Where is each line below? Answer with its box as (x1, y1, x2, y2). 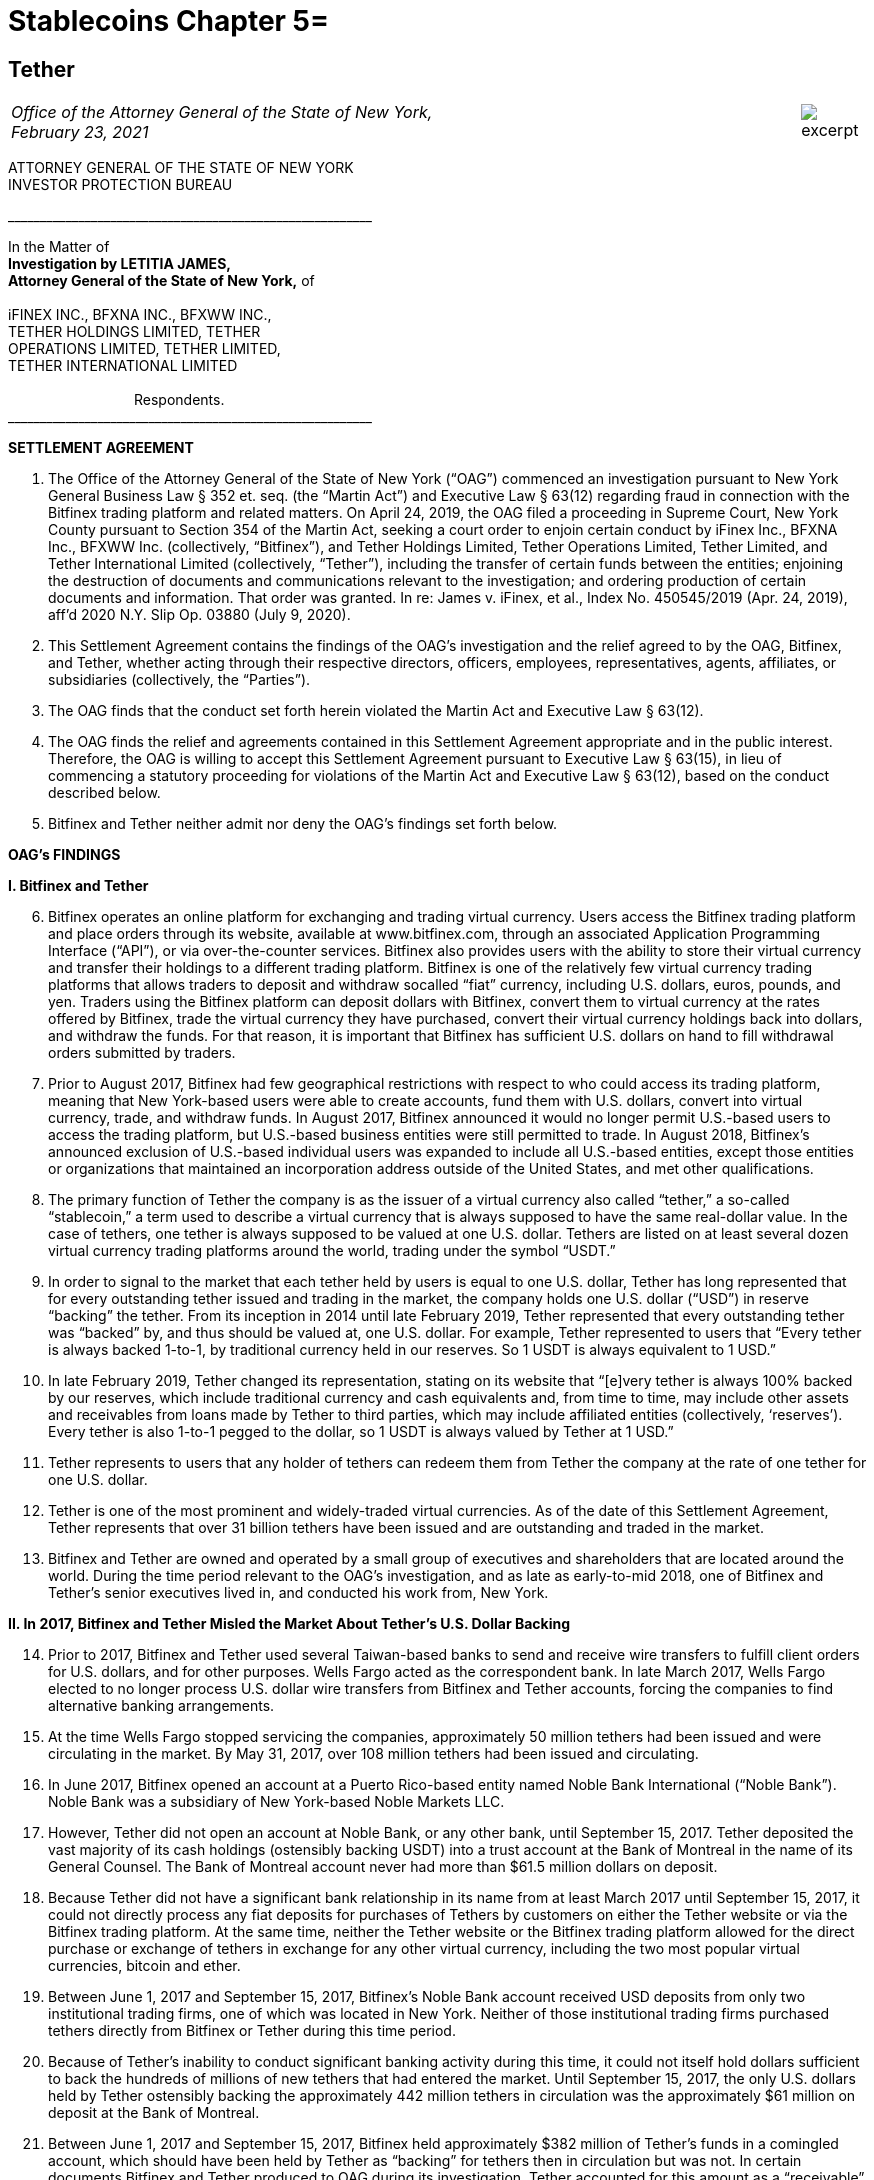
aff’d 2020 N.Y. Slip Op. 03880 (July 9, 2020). (48, 606, 351, 624)
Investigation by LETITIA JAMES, (8, 255, 231, 273)
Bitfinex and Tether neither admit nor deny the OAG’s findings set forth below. (48, 815, 558, 833)
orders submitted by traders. (48, 1044, 236, 1062)
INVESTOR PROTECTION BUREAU (8, 176, 233, 194)
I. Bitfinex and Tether (8, 877, 149, 895)
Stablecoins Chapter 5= (8, 4, 330, 38)
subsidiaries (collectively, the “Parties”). (48, 671, 311, 689)
